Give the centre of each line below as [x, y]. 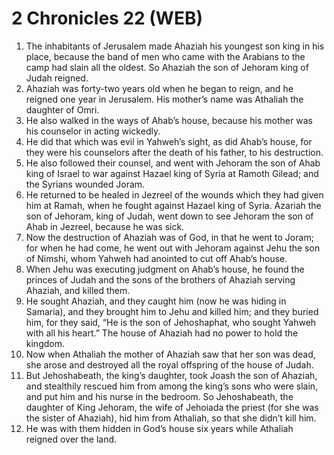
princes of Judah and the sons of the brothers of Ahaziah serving [160, 279]
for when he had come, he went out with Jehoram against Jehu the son [173, 248]
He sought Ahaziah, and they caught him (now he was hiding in [156, 301]
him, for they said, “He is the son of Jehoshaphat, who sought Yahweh [171, 322]
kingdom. [45, 343]
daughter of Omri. [62, 109]
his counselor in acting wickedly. [93, 131]
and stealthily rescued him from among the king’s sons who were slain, [172, 386]
